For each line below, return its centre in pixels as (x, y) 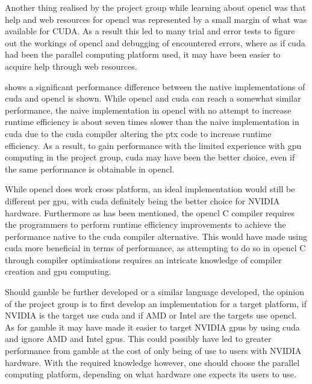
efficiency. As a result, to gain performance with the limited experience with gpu (153, 145)
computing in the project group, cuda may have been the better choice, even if (150, 157)
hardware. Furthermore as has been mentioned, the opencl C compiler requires (150, 212)
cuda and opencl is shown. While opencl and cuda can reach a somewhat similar (153, 98)
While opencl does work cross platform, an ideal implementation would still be (150, 189)
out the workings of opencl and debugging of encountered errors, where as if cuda (155, 42)
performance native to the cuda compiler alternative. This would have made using (156, 236)
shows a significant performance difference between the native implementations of (155, 86)
